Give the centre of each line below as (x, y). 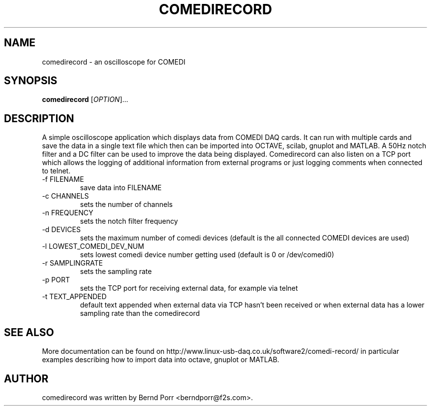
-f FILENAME (63, 179)
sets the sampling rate (116, 272)
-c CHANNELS (65, 196)
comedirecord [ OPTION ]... (85, 100)
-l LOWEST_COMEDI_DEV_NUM (93, 246)
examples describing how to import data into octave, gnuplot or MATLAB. (161, 360)
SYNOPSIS (31, 81)
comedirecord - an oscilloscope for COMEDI (114, 62)
